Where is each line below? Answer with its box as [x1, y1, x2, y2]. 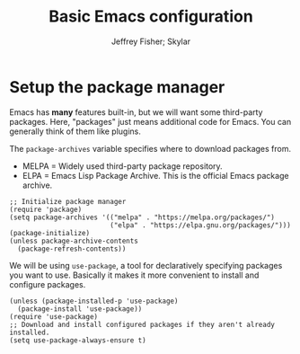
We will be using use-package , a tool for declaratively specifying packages [9, 260, 283, 270]
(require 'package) [9, 205, 83, 214]
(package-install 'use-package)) [17, 304, 143, 314]
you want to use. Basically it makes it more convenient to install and [9, 270, 260, 280]
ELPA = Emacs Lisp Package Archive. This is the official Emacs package [22, 170, 289, 181]
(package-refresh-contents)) [17, 244, 127, 253]
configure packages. [9, 279, 86, 289]
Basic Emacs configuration [49, 6, 253, 27]
